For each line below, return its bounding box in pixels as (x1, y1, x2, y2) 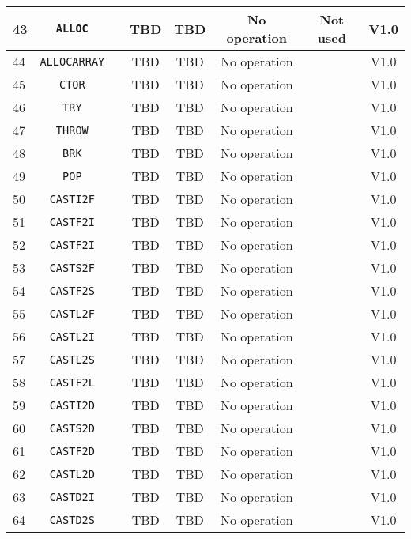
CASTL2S (49, 352, 95, 366)
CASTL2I (49, 330, 95, 343)
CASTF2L (49, 375, 95, 389)
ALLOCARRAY (40, 55, 105, 68)
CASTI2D (49, 398, 95, 412)
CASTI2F (49, 192, 95, 205)
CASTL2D (49, 467, 95, 481)
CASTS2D (49, 421, 95, 435)
